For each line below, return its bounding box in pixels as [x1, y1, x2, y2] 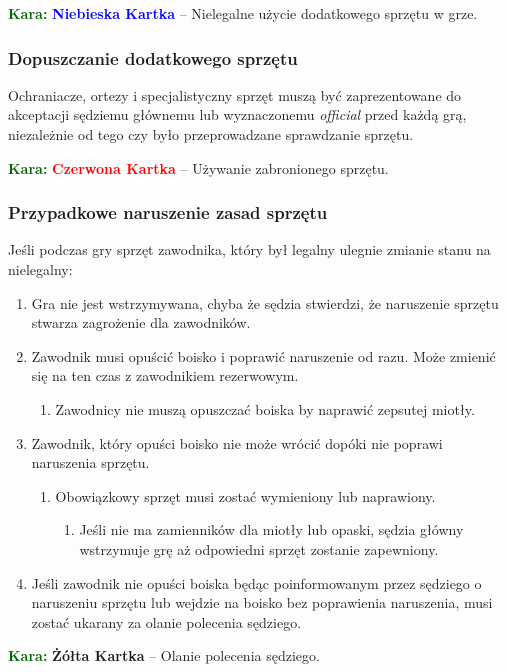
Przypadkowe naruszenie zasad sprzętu [8, 200, 328, 225]
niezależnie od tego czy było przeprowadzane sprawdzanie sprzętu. [8, 124, 414, 144]
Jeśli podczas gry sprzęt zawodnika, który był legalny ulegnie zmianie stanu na [8, 239, 491, 260]
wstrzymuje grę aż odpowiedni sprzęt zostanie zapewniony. [79, 538, 439, 559]
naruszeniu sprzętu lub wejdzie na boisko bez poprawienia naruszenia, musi [31, 592, 493, 613]
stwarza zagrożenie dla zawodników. [31, 312, 251, 333]
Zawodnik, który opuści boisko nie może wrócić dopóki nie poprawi [31, 432, 443, 453]
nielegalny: [8, 259, 73, 279]
